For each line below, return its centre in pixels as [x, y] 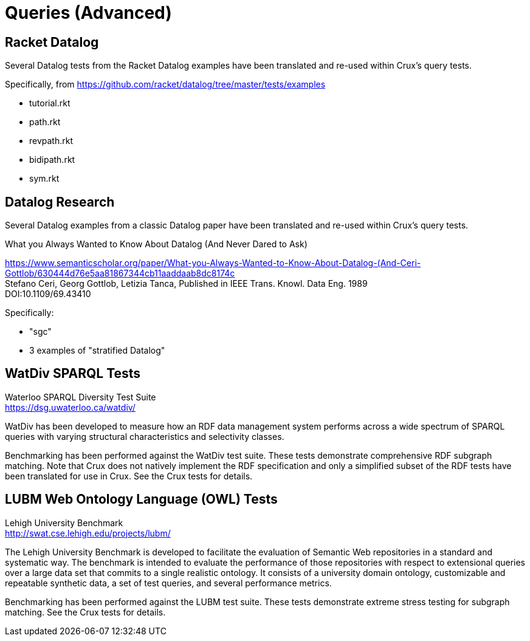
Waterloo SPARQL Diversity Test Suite [81, 397]
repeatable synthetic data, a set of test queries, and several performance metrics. [168, 583]
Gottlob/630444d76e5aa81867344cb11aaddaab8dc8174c [120, 273]
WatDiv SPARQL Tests [73, 374]
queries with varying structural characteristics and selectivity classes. [145, 436]
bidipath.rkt [52, 160]
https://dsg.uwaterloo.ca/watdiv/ [70, 407]
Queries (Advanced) [88, 13]
